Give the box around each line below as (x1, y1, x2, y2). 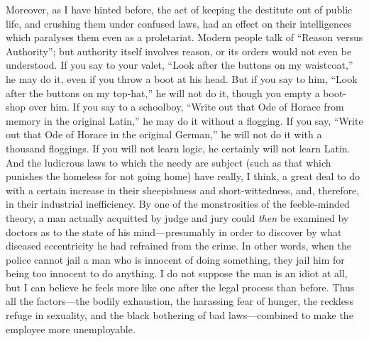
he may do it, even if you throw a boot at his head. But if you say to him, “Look (6, 71, 358, 86)
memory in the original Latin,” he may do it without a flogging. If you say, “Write (6, 113, 363, 128)
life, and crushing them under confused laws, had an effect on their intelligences (6, 16, 352, 30)
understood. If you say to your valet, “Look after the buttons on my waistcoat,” (6, 57, 353, 72)
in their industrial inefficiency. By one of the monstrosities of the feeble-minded (6, 196, 350, 211)
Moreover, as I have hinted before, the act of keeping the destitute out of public (6, 2, 353, 16)
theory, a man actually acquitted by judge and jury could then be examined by (6, 210, 349, 225)
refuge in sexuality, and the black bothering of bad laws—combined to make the (6, 308, 353, 323)
